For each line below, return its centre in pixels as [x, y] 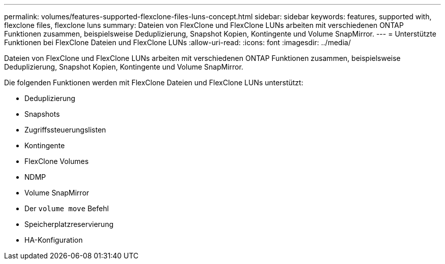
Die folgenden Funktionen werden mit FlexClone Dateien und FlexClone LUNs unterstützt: [154, 82]
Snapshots [42, 114]
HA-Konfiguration [54, 240]
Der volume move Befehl [67, 208]
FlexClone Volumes [57, 161]
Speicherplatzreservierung [69, 224]
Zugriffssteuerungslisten [65, 130]
